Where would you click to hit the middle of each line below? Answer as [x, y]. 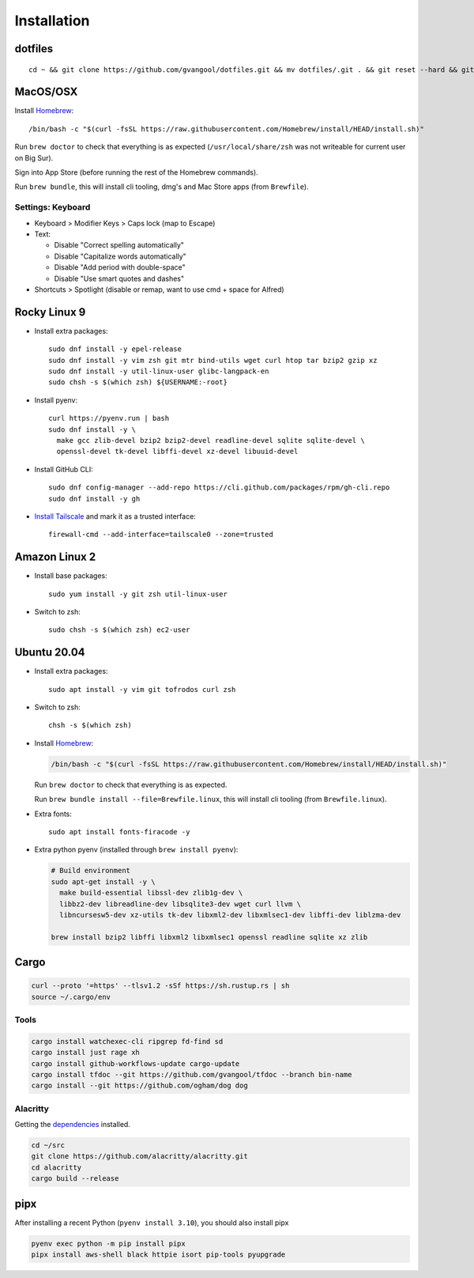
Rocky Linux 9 [50, 312]
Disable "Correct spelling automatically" [119, 245]
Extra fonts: [53, 814]
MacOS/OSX [46, 92]
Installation [52, 21]
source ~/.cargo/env [71, 997]
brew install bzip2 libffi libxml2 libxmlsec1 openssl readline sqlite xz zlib [209, 937]
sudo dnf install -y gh [94, 499]
